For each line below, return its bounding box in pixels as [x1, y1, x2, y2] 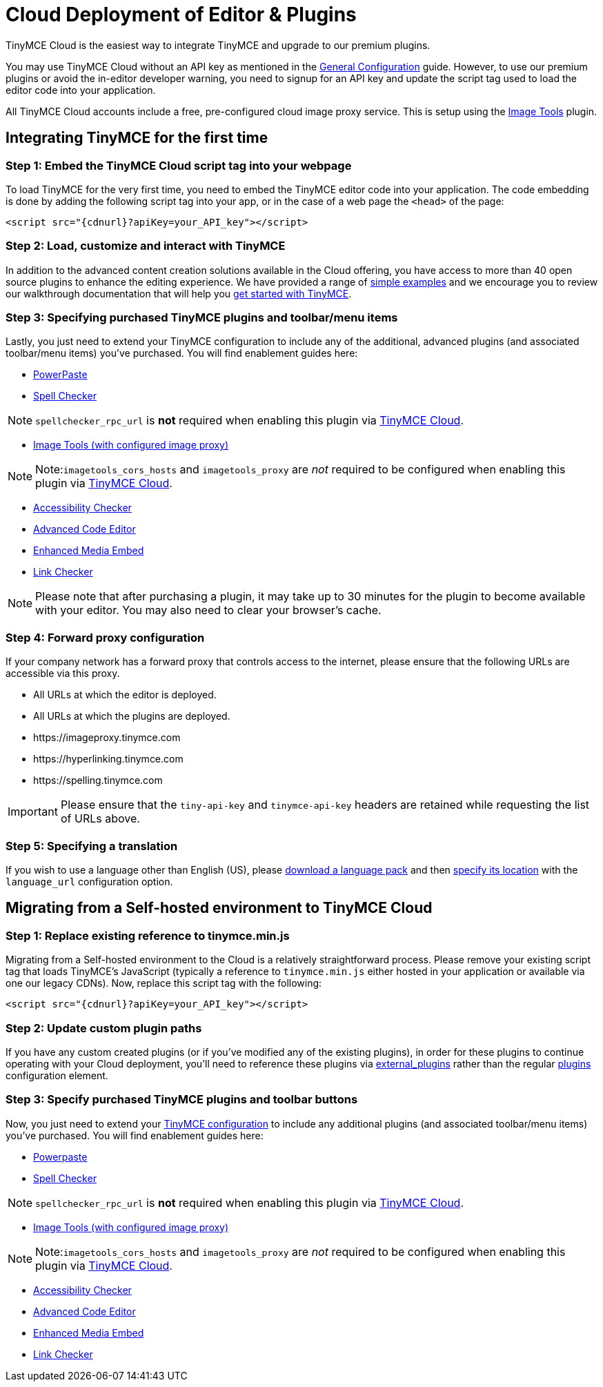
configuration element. [6, 1069, 108, 1081]
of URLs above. [60, 811, 140, 826]
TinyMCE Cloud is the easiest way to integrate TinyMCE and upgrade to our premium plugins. [6, 39, 431, 51]
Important [8, 805, 58, 819]
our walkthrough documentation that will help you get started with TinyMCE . [6, 287, 352, 299]
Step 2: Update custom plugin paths [6, 1021, 202, 1035]
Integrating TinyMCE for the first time [6, 129, 268, 147]
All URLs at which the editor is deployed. [33, 689, 217, 701]
